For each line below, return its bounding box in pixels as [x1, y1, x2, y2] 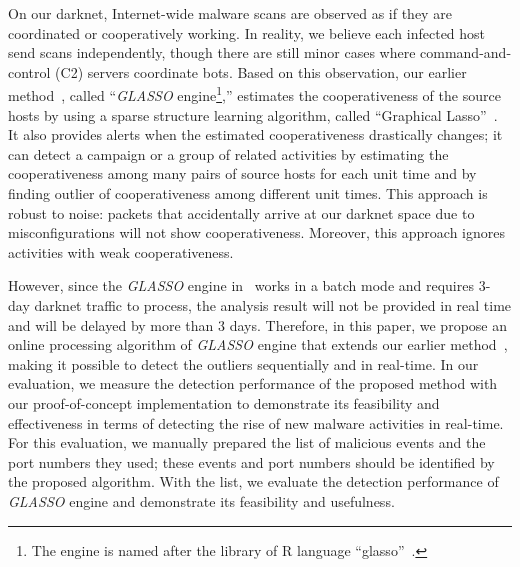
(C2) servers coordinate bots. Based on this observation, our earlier [55, 61, 467, 82]
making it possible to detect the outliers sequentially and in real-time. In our [8, 353, 479, 374]
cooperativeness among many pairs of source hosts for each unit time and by [8, 163, 477, 184]
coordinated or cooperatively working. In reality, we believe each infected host [8, 22, 486, 43]
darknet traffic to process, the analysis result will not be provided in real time [34, 294, 512, 315]
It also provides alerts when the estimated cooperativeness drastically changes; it [8, 124, 503, 145]
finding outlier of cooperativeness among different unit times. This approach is [8, 183, 488, 203]
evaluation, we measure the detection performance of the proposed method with [8, 373, 498, 394]
